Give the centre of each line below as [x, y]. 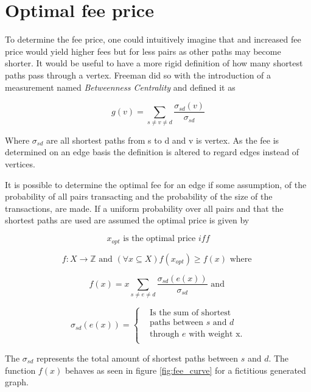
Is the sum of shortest [190, 313]
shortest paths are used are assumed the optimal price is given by [127, 220]
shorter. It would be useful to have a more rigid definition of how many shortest [154, 63]
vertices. [20, 164]
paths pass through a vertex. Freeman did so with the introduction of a [138, 75]
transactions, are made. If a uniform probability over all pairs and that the [144, 208]
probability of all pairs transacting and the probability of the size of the [139, 196]
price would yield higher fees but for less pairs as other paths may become [143, 51]
